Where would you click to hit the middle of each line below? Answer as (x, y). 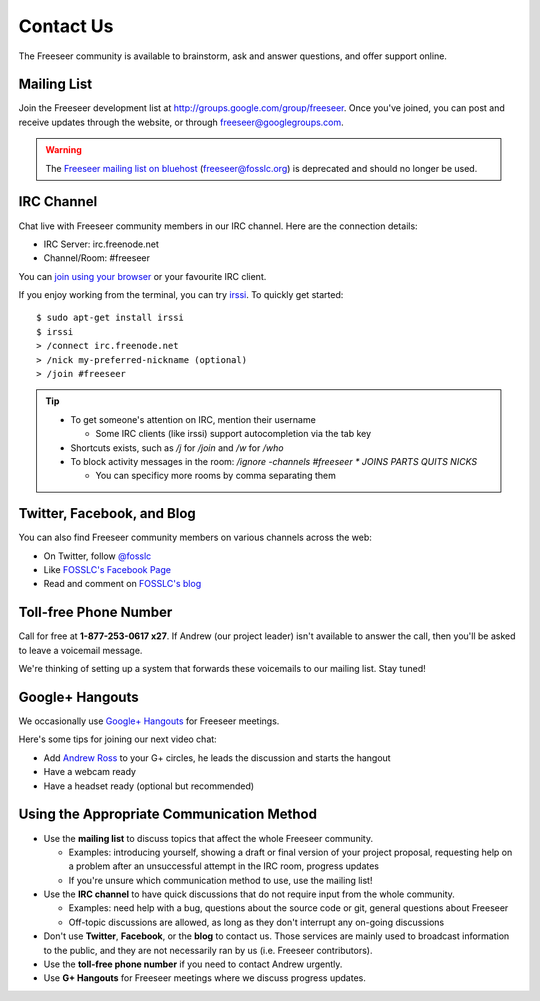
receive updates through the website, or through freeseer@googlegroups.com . (181, 122)
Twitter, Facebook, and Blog (107, 513)
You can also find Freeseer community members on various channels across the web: (195, 537)
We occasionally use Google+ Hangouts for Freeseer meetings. (149, 721)
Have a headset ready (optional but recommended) (149, 786)
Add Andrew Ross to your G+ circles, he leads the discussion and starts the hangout (217, 757)
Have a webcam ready (90, 772)
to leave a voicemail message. (80, 650)
